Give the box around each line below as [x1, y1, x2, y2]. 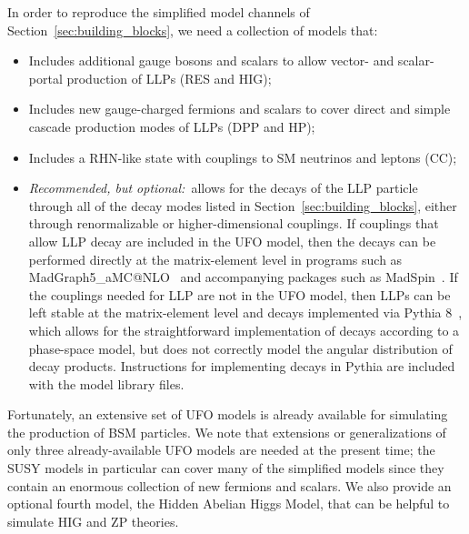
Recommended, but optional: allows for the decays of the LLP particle [28, 178, 418, 197]
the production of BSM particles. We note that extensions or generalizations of [7, 422, 446, 441]
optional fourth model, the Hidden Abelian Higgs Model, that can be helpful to [7, 494, 450, 513]
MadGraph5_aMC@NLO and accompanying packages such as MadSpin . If [28, 267, 458, 287]
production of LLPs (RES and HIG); [66, 68, 272, 87]
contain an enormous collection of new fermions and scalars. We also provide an [7, 476, 452, 495]
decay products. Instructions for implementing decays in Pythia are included [28, 357, 455, 376]
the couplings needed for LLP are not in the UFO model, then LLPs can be [28, 285, 451, 304]
